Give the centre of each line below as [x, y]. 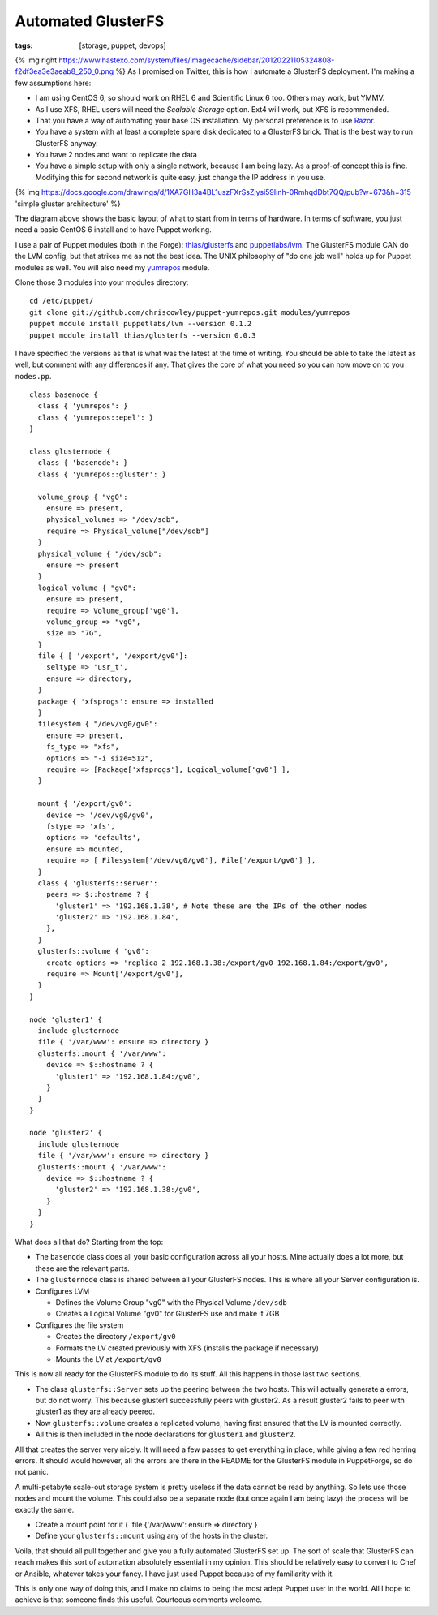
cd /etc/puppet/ [62, 301]
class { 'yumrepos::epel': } [96, 417]
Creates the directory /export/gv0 [116, 1337]
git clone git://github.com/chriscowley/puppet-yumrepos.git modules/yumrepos [190, 312]
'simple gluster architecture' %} [68, 204]
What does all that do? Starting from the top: [89, 1242]
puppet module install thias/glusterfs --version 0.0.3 [143, 335]
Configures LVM [62, 1291]
